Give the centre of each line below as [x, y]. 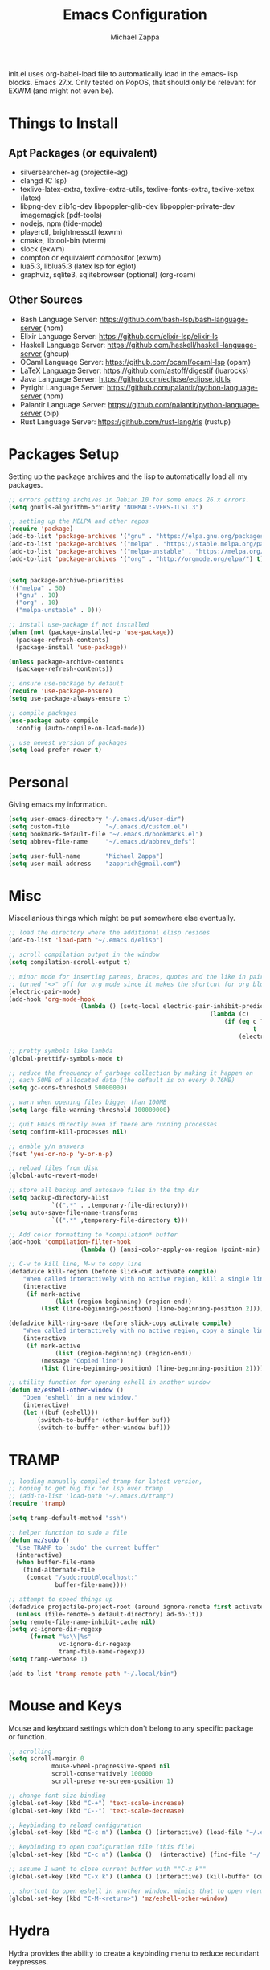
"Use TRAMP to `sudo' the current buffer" [88, 1547]
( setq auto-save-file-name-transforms [73, 1212]
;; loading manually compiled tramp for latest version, [106, 1481]
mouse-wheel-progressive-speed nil [111, 1766]
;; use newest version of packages [68, 742]
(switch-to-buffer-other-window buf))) [104, 1428]
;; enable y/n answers [46, 1146]
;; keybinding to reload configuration [75, 1825]
